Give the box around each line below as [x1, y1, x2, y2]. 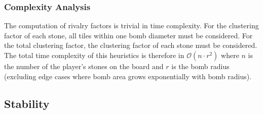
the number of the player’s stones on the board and [4, 61, 164, 71]
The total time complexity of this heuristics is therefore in [4, 50, 184, 60]
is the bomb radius [171, 61, 230, 71]
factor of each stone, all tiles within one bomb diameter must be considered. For [4, 30, 253, 40]
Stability [4, 95, 50, 111]
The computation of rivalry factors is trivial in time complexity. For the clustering [4, 20, 259, 31]
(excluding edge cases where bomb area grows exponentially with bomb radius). [4, 71, 252, 81]
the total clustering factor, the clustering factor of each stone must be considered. [4, 40, 257, 50]
